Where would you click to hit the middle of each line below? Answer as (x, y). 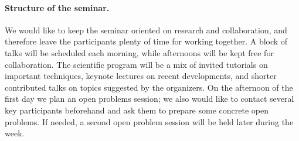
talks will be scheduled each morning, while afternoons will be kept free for (139, 52)
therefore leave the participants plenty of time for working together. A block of (146, 41)
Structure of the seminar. (57, 7)
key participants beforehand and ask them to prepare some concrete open (137, 110)
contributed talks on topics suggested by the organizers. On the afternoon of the (149, 87)
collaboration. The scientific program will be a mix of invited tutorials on (136, 64)
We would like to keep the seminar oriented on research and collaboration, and (146, 30)
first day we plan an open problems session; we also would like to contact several (149, 99)
